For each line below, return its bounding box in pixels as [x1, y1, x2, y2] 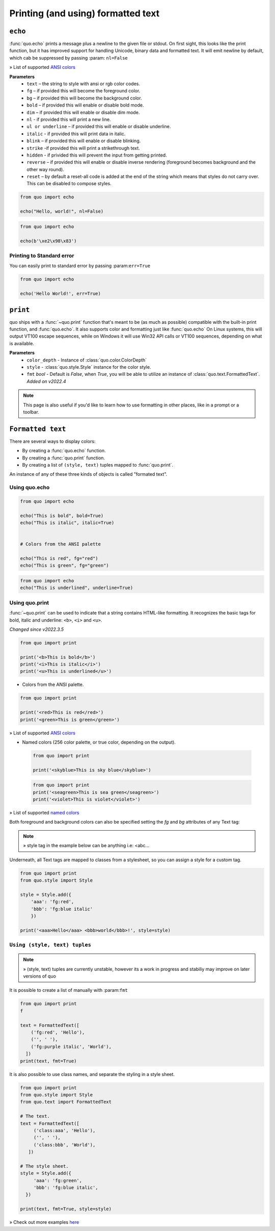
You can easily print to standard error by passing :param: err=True [9, 263, 150, 269]
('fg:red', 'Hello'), [31, 1030, 85, 1035]
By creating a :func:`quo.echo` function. [22, 448, 106, 454]
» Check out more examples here [9, 1219, 79, 1225]
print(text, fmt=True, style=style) [20, 1206, 112, 1212]
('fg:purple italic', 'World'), [31, 1043, 112, 1049]
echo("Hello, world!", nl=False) [20, 209, 104, 214]
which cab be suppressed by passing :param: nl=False [9, 55, 128, 61]
